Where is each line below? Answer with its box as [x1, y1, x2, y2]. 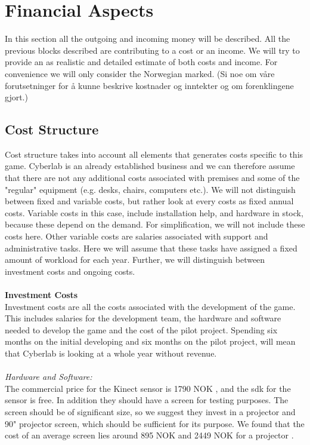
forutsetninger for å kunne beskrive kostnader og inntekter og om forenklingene [5, 79, 294, 91]
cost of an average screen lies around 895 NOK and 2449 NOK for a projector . [5, 429, 294, 441]
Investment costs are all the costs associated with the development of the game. [5, 300, 296, 312]
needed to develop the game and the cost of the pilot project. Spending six [5, 323, 278, 336]
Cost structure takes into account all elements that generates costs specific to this [5, 148, 303, 160]
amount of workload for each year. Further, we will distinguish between [5, 253, 265, 266]
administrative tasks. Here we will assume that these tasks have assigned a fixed [5, 241, 297, 254]
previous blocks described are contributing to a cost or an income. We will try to [5, 44, 300, 56]
